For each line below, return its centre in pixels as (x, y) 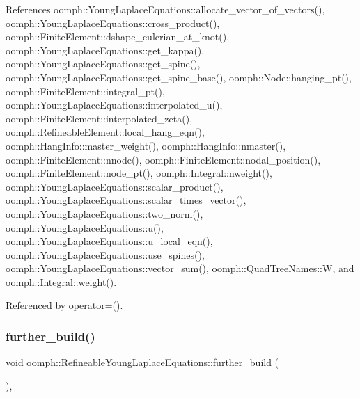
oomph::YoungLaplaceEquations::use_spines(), (105, 254)
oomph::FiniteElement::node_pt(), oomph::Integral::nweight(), (139, 173)
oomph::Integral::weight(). (61, 281)
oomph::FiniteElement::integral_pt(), (85, 91)
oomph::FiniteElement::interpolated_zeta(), (99, 118)
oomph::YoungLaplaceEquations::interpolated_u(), (114, 105)
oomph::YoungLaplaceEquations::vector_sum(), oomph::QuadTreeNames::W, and (180, 268)
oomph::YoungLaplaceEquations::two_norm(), (104, 213)
